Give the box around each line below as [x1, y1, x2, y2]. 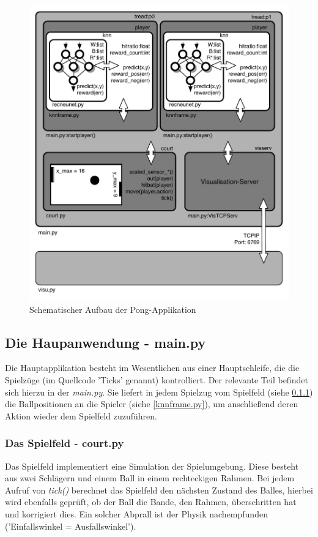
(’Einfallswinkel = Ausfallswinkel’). [5, 519, 136, 532]
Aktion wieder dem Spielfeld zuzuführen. [5, 409, 158, 422]
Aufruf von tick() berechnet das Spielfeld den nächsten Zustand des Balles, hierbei [5, 483, 313, 496]
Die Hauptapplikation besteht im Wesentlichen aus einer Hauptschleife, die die [5, 361, 300, 374]
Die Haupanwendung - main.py [5, 332, 206, 351]
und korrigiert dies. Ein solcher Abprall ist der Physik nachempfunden [5, 507, 268, 520]
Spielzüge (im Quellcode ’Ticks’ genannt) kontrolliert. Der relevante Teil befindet [5, 373, 308, 386]
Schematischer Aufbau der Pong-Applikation [29, 302, 196, 315]
